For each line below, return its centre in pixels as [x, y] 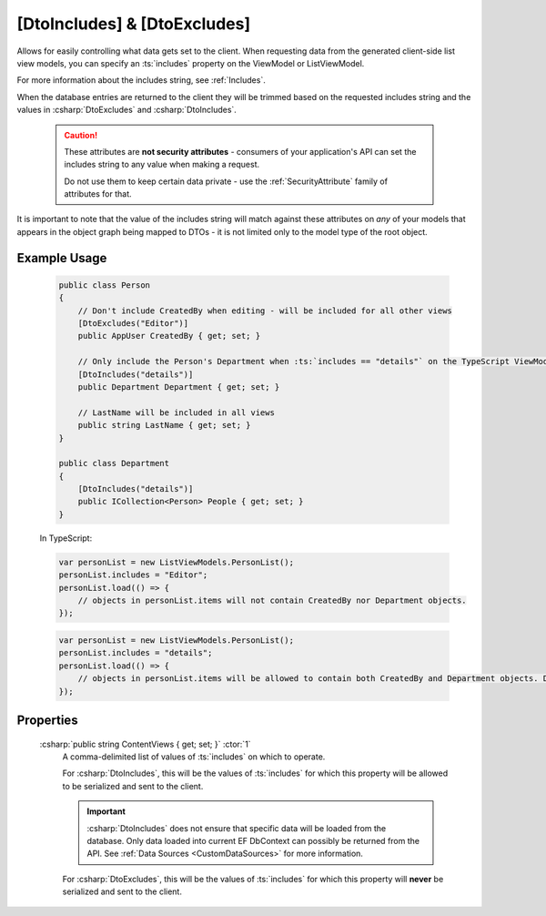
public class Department [114, 463]
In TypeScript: [66, 538]
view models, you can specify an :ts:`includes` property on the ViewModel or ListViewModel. [191, 63]
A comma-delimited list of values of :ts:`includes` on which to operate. [194, 757]
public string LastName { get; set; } [164, 425]
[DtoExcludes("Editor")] [133, 324]
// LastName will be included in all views [176, 412]
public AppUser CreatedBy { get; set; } [169, 336]
